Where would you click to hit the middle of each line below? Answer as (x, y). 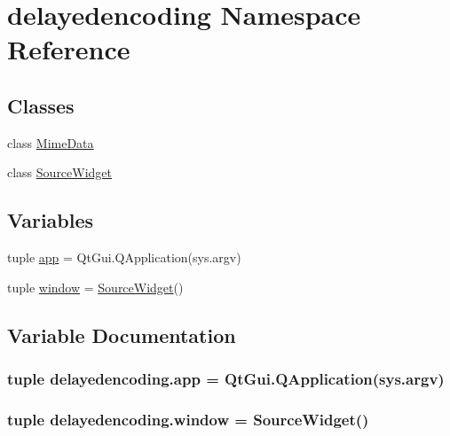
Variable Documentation (122, 335)
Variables (51, 220)
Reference (69, 49)
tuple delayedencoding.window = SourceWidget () (188, 419)
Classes (41, 105)
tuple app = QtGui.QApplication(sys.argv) (124, 257)
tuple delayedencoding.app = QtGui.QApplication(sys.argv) (226, 379)
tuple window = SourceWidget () (95, 287)
